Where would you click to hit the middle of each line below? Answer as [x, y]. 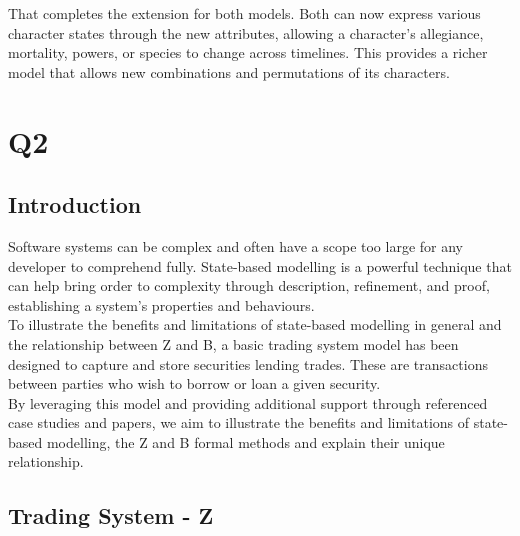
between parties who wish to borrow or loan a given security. [194, 383]
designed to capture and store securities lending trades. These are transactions [248, 363]
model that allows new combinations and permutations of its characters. [229, 71]
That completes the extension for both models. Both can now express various [244, 13]
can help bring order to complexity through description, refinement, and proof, [249, 285]
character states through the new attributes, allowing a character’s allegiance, [246, 32]
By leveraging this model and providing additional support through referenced [248, 402]
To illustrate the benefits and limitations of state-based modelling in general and [255, 324]
